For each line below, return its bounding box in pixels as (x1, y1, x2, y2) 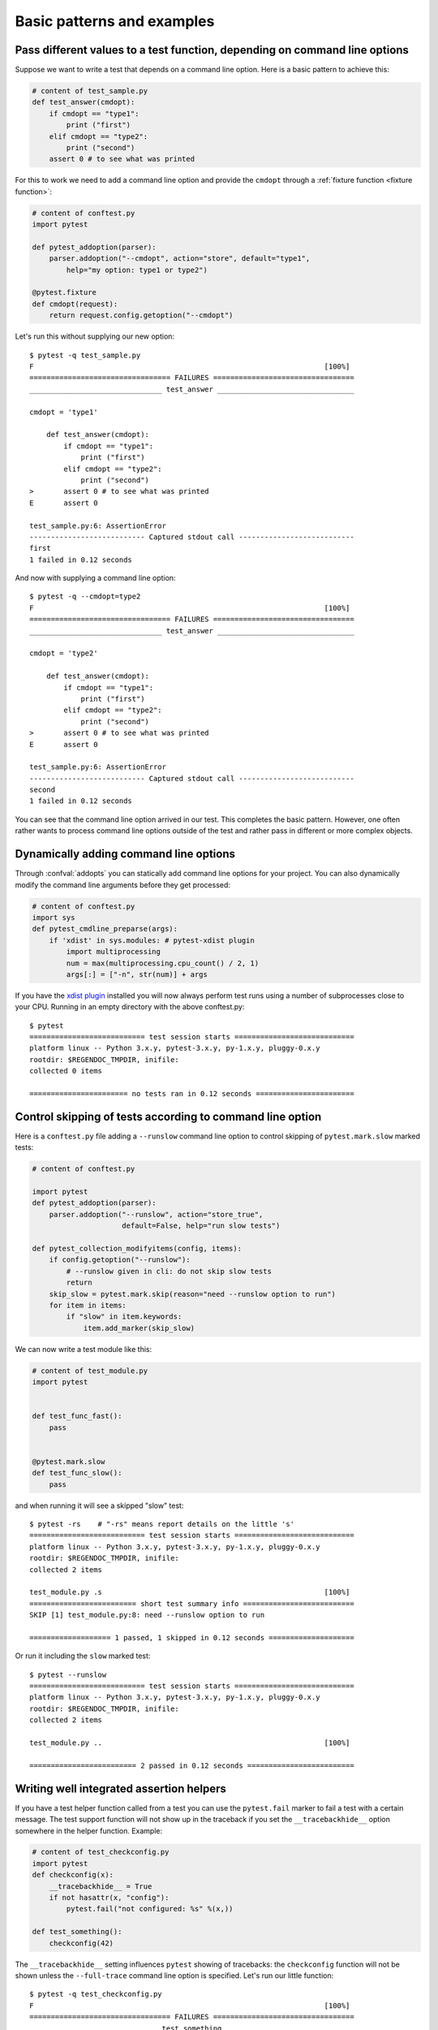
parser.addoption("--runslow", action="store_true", (49, 1210, 264, 1219)
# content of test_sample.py (32, 86, 148, 96)
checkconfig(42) (49, 1938, 114, 1948)
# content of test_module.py (32, 1366, 148, 1376)
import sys (32, 913, 75, 922)
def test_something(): (32, 1927, 122, 1937)
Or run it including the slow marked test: (15, 1651, 151, 1661)
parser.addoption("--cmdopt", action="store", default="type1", (49, 254, 311, 263)
